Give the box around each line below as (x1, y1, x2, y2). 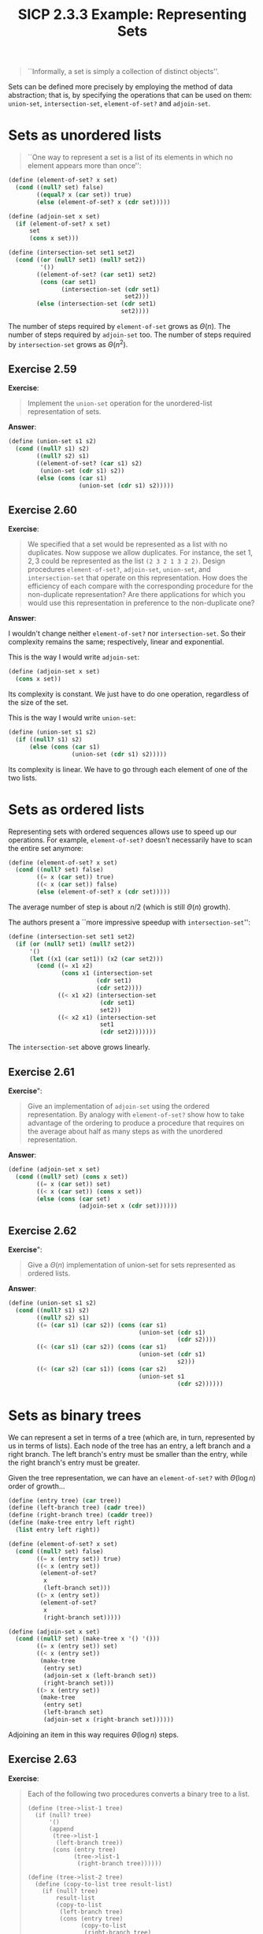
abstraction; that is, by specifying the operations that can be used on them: (8, 91, 252, 100)
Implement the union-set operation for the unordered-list (27, 398, 213, 408)
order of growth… (8, 1481, 65, 1491)
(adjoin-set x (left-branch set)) (43, 1671, 157, 1679)
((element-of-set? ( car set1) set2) (36, 271, 157, 278)
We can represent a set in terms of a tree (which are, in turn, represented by (8, 1432, 255, 1442)
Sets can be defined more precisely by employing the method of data (8, 82, 234, 91)
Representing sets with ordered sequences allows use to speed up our (8, 827, 238, 836)
